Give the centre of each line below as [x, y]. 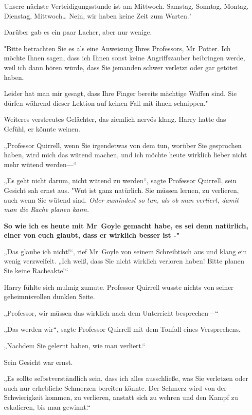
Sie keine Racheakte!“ [36, 271]
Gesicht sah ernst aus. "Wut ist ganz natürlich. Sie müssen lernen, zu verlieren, [121, 190]
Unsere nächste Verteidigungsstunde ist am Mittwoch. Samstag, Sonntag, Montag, [126, 6]
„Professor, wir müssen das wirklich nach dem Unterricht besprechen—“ [111, 312]
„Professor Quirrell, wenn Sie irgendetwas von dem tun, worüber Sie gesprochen [123, 145]
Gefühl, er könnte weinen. [42, 128]
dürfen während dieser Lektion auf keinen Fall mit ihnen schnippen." [106, 103]
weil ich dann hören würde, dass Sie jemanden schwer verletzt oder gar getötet [121, 67]
